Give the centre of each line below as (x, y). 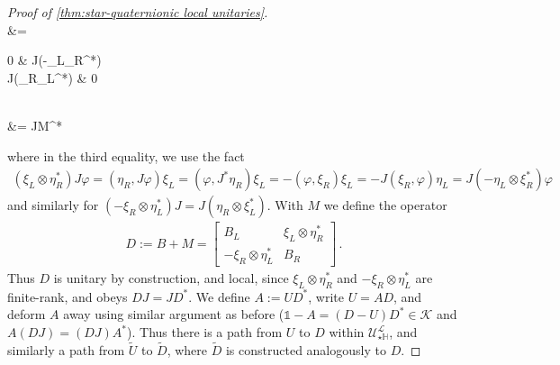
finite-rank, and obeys (68, 296)
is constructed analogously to (306, 349)
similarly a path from (66, 349)
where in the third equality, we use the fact (126, 155)
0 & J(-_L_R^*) (54, 60)
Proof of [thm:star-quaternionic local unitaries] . (138, 12)
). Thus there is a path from (205, 332)
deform (27, 314)
